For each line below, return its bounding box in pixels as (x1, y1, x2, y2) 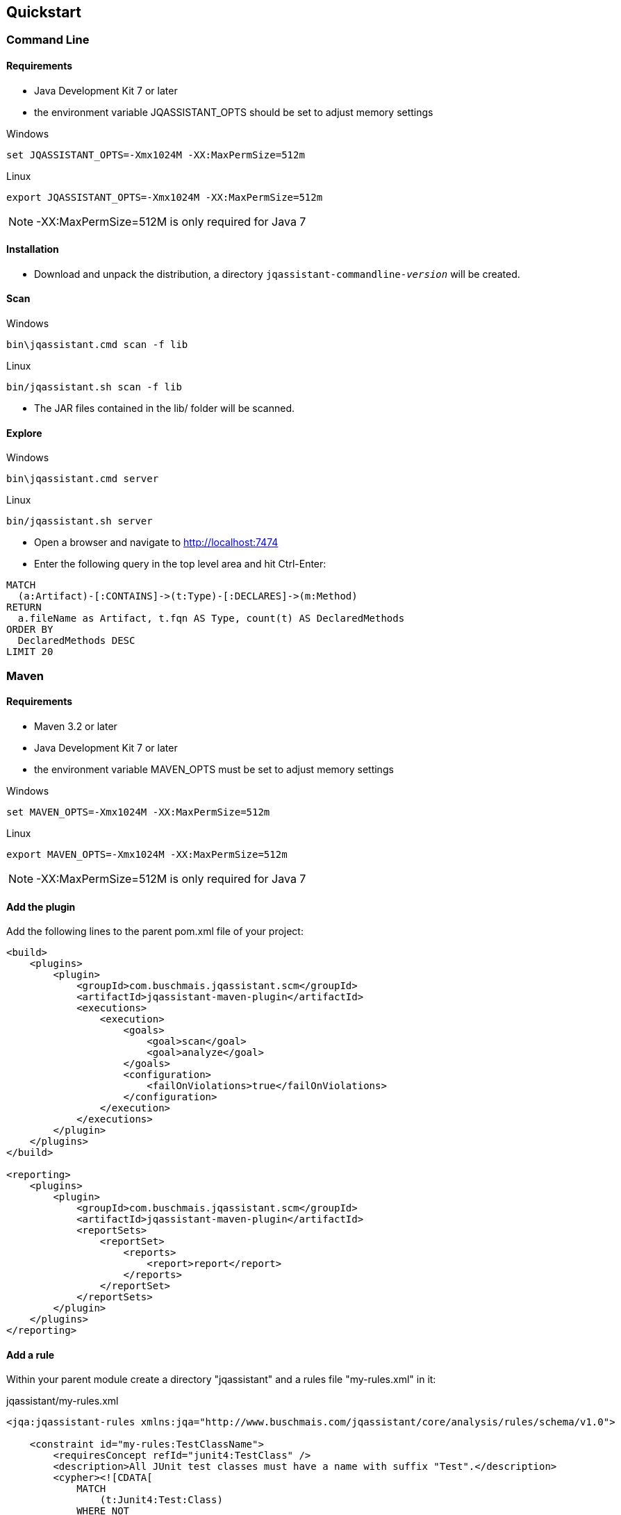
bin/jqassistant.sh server (6, 515, 153, 527)
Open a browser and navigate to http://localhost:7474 (34, 536, 279, 549)
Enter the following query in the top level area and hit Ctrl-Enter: (34, 558, 326, 570)
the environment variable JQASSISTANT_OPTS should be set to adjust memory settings (34, 106, 433, 118)
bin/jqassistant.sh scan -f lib (6, 381, 182, 393)
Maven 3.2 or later (34, 720, 117, 732)
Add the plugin (6, 900, 76, 913)
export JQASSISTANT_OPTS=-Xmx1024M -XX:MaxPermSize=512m (6, 191, 323, 203)
